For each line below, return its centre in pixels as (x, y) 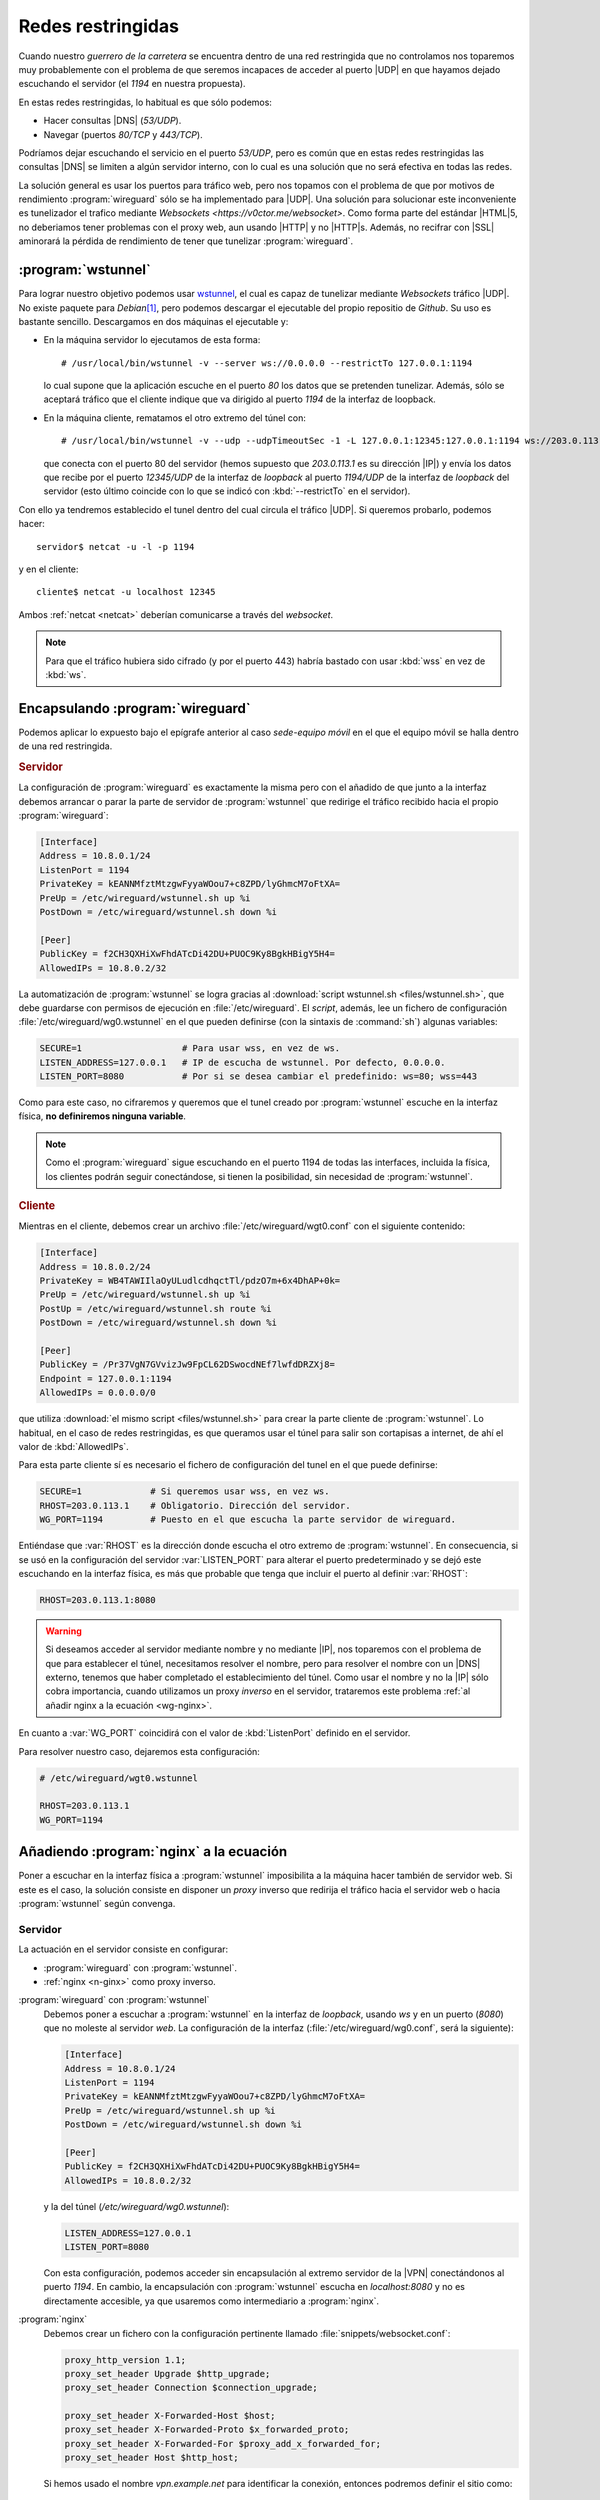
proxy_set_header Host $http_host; (151, 2458)
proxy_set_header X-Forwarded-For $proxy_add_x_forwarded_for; (223, 2443)
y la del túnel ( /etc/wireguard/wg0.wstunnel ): (136, 2206)
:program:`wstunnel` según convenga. (97, 1904)
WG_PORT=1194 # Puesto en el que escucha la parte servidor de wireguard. (248, 1519)
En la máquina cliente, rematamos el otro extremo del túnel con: (175, 417)
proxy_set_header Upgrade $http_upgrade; (167, 2373)
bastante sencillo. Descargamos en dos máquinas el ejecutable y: (153, 321)
